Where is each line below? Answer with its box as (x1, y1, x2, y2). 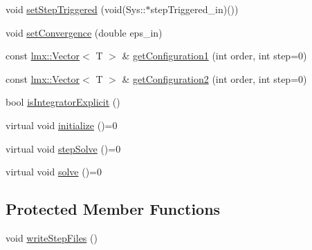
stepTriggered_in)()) (150, 2, 239, 16)
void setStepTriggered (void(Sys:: (6, 2, 146, 16)
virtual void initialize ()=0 (6, 117, 118, 132)
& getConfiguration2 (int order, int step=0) (122, 71, 307, 86)
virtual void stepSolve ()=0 (6, 141, 121, 155)
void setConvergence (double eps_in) (6, 25, 163, 39)
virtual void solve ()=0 (6, 164, 102, 179)
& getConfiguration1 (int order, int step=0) (122, 48, 307, 63)
